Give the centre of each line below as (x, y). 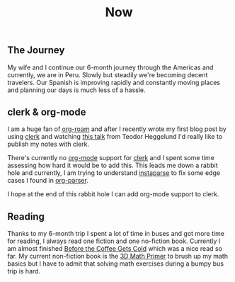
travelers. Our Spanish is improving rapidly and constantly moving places (114, 82)
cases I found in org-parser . (48, 181)
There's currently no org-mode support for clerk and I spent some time (111, 158)
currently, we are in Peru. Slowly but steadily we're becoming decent (108, 74)
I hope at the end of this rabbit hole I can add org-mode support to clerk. (113, 194)
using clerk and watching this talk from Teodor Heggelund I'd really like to (115, 137)
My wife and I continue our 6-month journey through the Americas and (110, 67)
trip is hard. (24, 271)
